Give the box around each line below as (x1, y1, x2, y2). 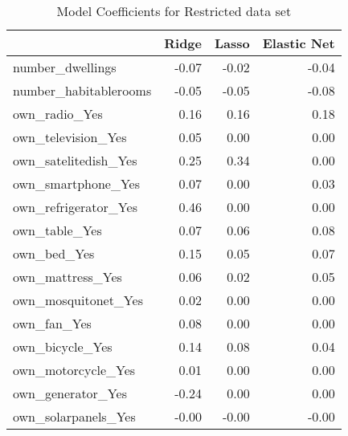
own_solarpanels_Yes (13, 407, 136, 426)
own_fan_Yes (13, 314, 92, 332)
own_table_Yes (13, 221, 102, 239)
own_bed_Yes (13, 244, 95, 263)
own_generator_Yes (13, 384, 127, 402)
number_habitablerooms (13, 81, 152, 100)
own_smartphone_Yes (13, 174, 141, 193)
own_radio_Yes (13, 104, 103, 123)
